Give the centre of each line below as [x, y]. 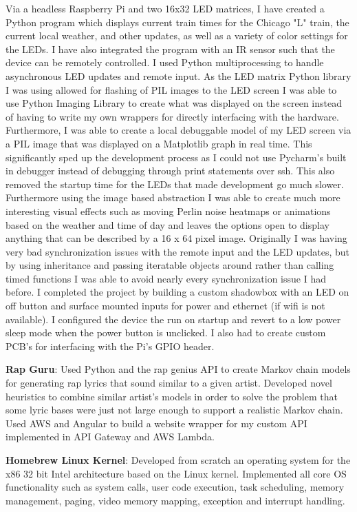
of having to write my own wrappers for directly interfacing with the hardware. [172, 116]
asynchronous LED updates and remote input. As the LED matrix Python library [178, 75]
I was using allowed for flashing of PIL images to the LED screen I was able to [171, 89]
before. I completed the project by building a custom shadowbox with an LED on [177, 292]
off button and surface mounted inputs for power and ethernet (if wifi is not [165, 306]
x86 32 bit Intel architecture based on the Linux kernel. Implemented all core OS [176, 473]
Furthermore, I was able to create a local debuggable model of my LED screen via [178, 130]
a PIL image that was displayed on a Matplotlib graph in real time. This [159, 143]
